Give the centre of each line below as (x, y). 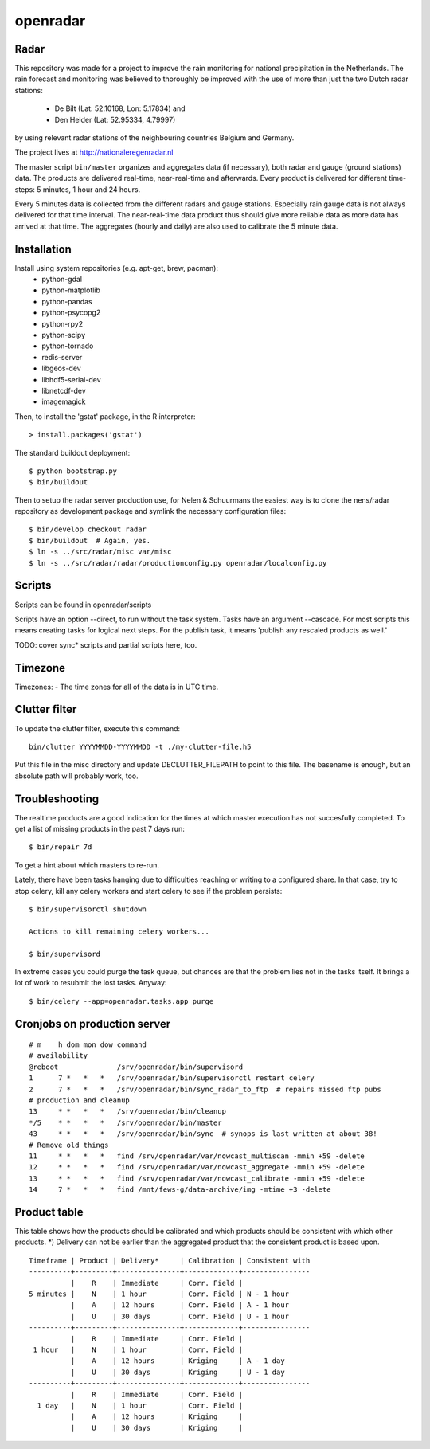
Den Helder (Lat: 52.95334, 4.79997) (115, 119)
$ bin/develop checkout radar (88, 529)
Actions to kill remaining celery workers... (119, 931)
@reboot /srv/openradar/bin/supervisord (136, 1067)
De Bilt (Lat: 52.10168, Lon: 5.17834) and (120, 108)
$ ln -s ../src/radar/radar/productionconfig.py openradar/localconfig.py (178, 563)
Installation (43, 249)
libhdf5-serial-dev (71, 379)
